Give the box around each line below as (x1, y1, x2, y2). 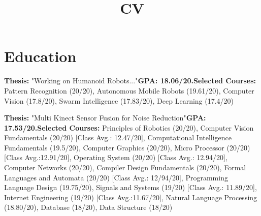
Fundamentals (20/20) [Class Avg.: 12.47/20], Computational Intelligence (4, 132, 232, 143)
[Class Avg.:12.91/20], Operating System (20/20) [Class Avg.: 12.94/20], (4, 152, 227, 163)
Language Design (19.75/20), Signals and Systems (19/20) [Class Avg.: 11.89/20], (4, 182, 257, 193)
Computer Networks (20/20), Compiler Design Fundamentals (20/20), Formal (4, 162, 246, 173)
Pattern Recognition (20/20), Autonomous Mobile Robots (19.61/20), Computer (4, 85, 254, 96)
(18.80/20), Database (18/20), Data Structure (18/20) (4, 202, 173, 212)
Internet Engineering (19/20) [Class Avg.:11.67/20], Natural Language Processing (4, 192, 257, 202)
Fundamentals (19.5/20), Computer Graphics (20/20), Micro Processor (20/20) (4, 142, 250, 152)
